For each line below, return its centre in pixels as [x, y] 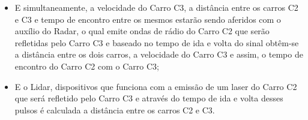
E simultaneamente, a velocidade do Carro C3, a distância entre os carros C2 [156, 7]
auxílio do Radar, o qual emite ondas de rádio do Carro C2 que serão [142, 31]
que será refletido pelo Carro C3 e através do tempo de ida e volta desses [149, 98]
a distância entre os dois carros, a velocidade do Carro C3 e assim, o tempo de [159, 54]
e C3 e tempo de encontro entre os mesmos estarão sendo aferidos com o [148, 19]
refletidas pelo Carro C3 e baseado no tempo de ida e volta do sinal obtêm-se [157, 42]
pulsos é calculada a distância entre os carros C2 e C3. [115, 109]
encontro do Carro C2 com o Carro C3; [87, 66]
